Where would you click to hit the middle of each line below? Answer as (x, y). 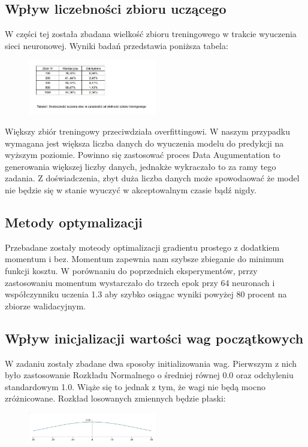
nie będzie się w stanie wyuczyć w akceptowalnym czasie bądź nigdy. (131, 190)
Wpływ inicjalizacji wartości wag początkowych (154, 338)
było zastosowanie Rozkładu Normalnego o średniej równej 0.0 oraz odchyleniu (149, 375)
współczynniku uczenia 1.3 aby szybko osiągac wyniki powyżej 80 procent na (146, 294)
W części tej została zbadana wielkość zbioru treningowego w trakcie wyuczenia (151, 34)
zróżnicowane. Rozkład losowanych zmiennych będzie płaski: (115, 398)
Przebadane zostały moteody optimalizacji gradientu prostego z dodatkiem (142, 247)
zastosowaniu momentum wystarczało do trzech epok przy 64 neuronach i (140, 282)
